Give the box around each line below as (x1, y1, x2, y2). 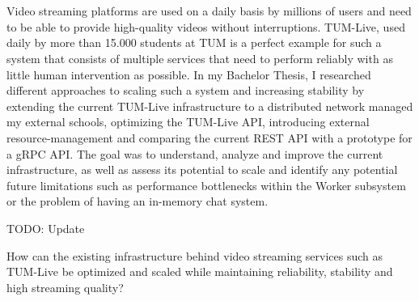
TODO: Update (6, 219, 85, 236)
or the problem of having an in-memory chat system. (6, 193, 269, 210)
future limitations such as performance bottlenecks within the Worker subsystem (6, 176, 406, 193)
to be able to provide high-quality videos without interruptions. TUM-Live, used (6, 18, 405, 35)
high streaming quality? (6, 278, 124, 295)
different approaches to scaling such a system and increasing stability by (6, 82, 365, 99)
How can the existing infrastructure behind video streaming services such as (6, 247, 383, 264)
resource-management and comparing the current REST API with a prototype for (6, 129, 413, 146)
